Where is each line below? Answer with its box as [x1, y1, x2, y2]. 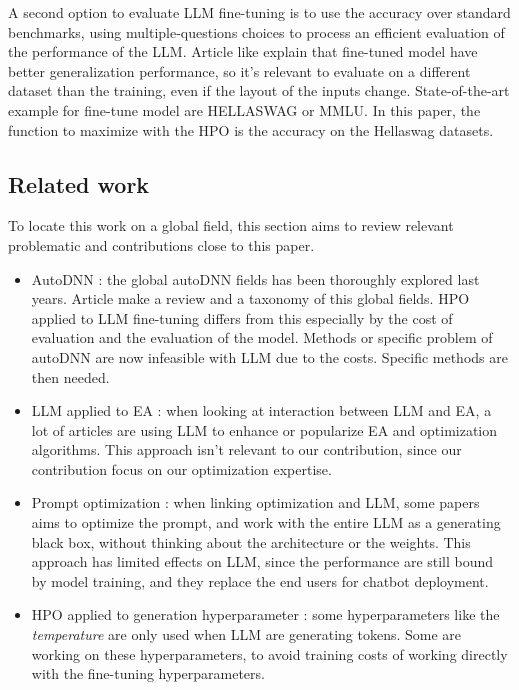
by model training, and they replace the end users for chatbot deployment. [31, 570, 489, 591]
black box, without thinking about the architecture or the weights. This [31, 531, 471, 552]
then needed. [31, 366, 110, 387]
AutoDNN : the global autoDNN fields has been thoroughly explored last [31, 268, 480, 289]
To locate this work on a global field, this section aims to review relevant [8, 215, 454, 236]
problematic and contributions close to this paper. [8, 234, 315, 255]
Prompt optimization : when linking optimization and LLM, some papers [31, 492, 480, 513]
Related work [8, 168, 150, 199]
